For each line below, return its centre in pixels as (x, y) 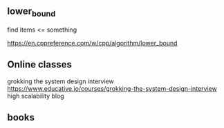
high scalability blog (36, 96)
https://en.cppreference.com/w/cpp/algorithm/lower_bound (92, 43)
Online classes (40, 65)
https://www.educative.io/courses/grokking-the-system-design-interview (112, 88)
